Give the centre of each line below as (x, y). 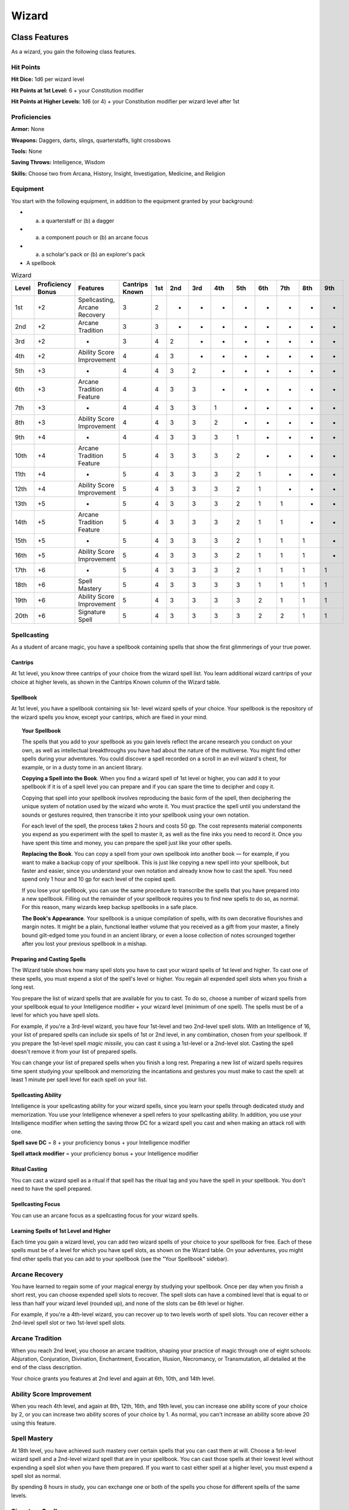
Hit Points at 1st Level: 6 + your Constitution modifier (78, 90)
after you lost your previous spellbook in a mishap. (85, 944)
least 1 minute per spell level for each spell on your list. (79, 1080)
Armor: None (28, 129)
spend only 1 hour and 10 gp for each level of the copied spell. (99, 879)
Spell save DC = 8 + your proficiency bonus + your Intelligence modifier (101, 1143)
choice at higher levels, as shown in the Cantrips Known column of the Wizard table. (116, 682)
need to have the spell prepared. (52, 1189)
